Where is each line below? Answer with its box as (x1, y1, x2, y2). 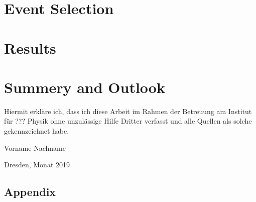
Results (4, 37, 56, 58)
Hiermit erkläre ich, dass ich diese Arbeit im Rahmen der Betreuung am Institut (4, 106, 252, 116)
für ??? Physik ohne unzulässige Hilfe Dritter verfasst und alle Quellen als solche (4, 116, 252, 126)
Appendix (4, 184, 56, 199)
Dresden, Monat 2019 (4, 159, 70, 170)
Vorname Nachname (4, 142, 66, 153)
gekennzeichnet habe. (4, 126, 69, 136)
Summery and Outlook (4, 76, 165, 97)
